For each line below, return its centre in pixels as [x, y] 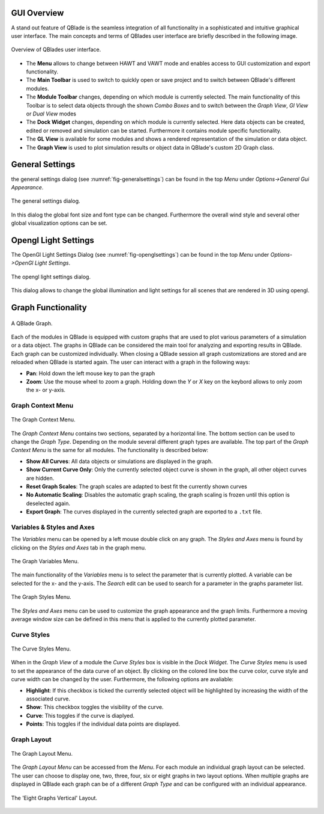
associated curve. [48, 699]
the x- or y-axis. [46, 390]
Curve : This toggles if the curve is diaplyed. [80, 715]
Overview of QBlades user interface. [56, 50]
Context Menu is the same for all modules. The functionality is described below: [110, 450]
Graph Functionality [49, 308]
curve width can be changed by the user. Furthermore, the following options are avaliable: [122, 679]
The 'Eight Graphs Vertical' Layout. [54, 798]
